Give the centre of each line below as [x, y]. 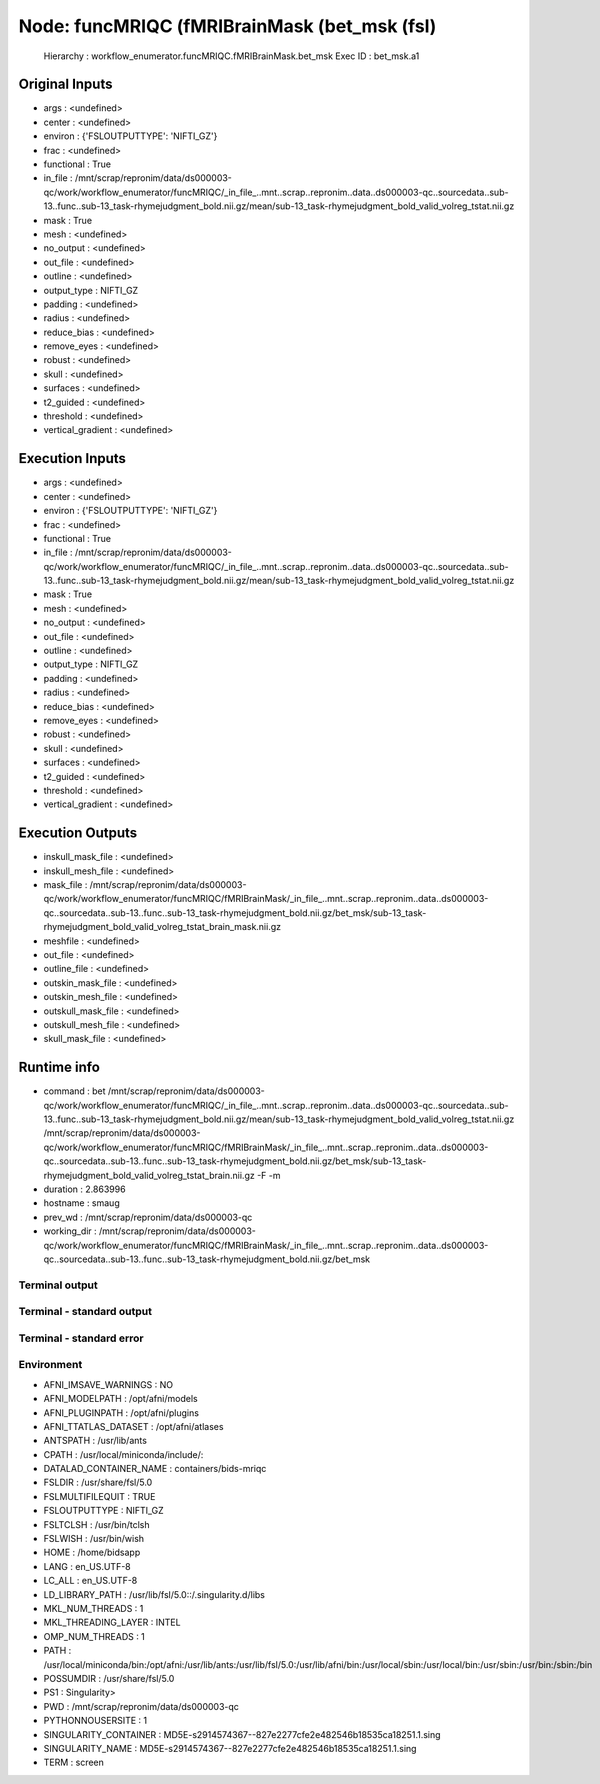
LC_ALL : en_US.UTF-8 [90, 1581]
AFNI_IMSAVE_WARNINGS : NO [108, 1384]
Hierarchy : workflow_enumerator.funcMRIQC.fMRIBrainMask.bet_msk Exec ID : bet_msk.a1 [231, 56]
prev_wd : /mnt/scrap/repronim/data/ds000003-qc [148, 1217]
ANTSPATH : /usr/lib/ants [95, 1441]
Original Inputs [65, 84]
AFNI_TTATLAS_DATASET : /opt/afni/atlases [133, 1426]
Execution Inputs [72, 458]
